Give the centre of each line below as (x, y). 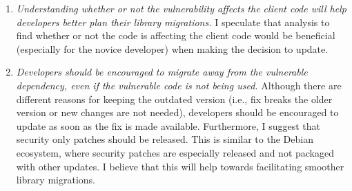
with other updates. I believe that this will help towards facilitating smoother (180, 166)
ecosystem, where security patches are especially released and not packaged (175, 152)
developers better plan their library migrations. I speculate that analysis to (173, 22)
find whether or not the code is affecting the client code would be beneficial (176, 35)
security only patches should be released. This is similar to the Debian (165, 139)
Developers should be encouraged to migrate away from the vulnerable (162, 72)
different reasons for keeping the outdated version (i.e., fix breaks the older (174, 99)
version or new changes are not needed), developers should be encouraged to (177, 112)
